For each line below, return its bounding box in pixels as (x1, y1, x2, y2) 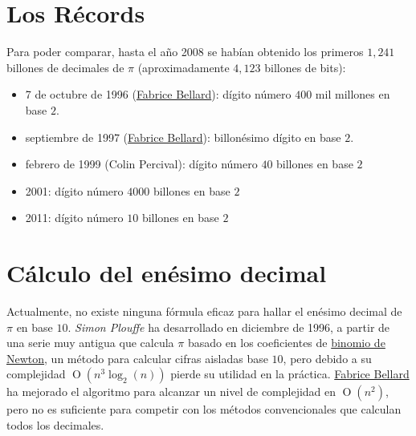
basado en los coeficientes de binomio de (187, 334, 385, 351)
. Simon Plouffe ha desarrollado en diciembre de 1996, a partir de (67, 318, 390, 335)
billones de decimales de (6, 59, 124, 75)
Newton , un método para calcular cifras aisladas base (6, 349, 268, 366)
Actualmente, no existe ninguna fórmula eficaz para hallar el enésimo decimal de (6, 303, 402, 319)
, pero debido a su (283, 349, 372, 366)
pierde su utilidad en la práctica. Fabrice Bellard (170, 365, 410, 382)
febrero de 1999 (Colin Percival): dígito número (25, 155, 258, 172)
